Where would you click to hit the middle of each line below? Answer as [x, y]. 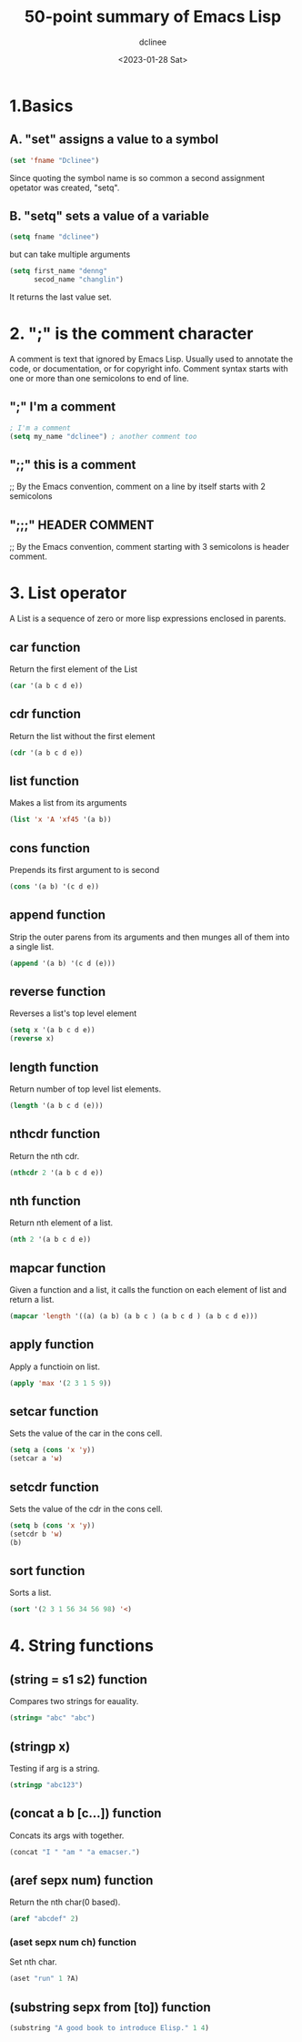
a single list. [32, 946]
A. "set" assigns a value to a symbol [114, 140]
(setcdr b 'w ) [36, 1534]
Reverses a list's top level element [73, 1013]
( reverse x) [32, 1039]
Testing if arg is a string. [55, 1768]
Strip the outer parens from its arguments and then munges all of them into [150, 937]
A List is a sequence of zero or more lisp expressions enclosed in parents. [148, 619]
